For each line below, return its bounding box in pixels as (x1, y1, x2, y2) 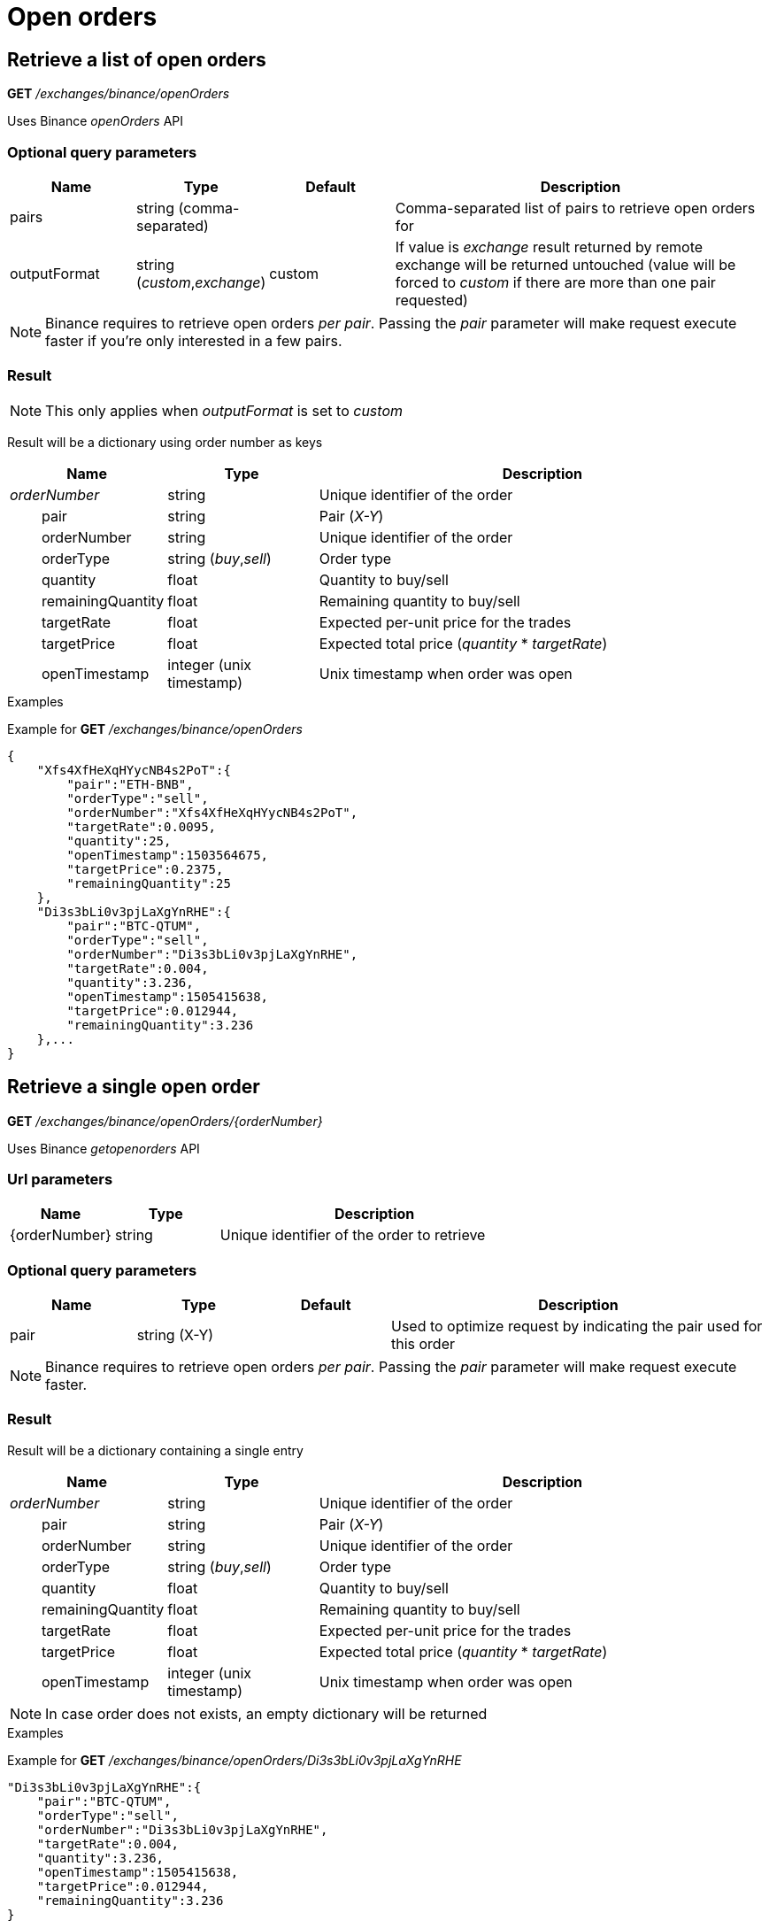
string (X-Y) (136, 1326, 214, 1345)
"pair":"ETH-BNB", (66, 776, 194, 791)
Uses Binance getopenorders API (7, 1140, 200, 1156)
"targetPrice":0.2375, (66, 861, 224, 876)
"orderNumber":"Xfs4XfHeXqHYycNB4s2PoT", (66, 805, 358, 820)
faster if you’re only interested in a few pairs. (45, 331, 342, 350)
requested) (395, 290, 468, 309)
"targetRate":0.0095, (66, 819, 217, 834)
